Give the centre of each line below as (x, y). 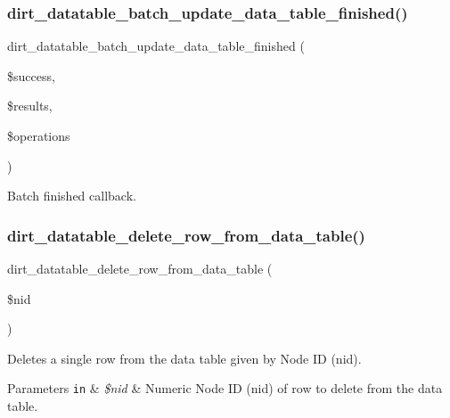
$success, (31, 75)
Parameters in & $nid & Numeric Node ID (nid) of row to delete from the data (225, 388)
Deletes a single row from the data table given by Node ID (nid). (184, 358)
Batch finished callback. (72, 196)
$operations (39, 135)
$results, (30, 106)
